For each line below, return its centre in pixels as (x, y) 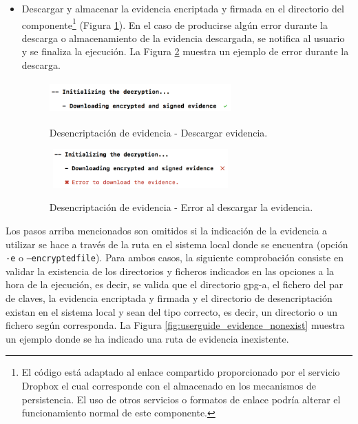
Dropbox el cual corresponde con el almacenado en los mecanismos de (169, 386)
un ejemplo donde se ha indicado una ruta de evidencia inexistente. (147, 338)
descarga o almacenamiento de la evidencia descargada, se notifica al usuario (183, 38)
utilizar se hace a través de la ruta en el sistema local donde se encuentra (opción (177, 244)
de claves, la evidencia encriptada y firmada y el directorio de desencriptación (169, 298)
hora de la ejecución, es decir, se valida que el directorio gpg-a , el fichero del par (175, 284)
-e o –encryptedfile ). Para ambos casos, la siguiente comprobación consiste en (175, 258)
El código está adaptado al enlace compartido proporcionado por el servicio (181, 372)
